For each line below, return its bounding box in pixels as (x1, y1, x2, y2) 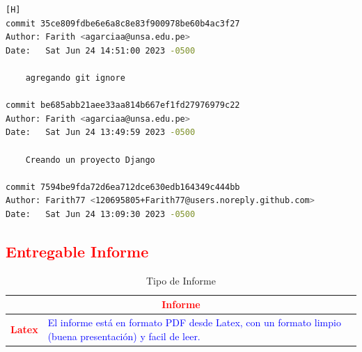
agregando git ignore (25, 72, 125, 83)
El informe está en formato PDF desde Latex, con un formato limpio (47, 315, 341, 330)
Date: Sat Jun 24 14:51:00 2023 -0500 (6, 45, 196, 56)
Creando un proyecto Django (25, 154, 155, 165)
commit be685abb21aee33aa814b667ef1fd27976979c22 (6, 100, 240, 111)
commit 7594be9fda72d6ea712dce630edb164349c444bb (6, 182, 240, 192)
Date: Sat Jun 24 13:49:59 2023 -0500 (6, 127, 196, 138)
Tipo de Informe (146, 273, 216, 287)
